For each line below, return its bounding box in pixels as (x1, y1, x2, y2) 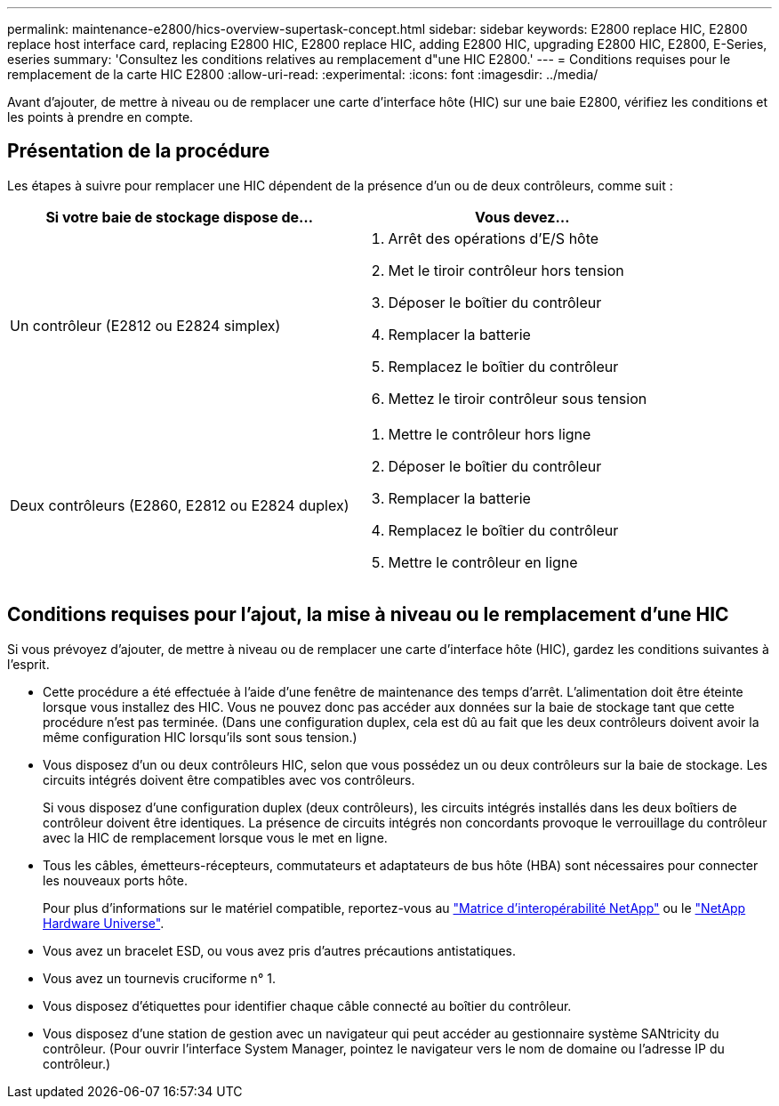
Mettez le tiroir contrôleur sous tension (388, 389, 647, 408)
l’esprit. (7, 656, 50, 672)
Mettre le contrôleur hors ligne (388, 424, 591, 443)
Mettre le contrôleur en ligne (388, 553, 578, 571)
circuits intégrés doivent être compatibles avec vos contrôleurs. (43, 771, 415, 787)
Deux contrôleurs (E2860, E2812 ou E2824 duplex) (10, 496, 349, 514)
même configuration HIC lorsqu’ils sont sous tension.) (43, 729, 357, 745)
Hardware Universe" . (43, 915, 165, 931)
